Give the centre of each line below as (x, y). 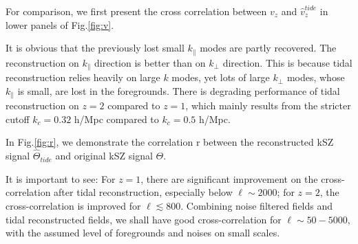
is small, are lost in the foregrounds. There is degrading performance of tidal (179, 90)
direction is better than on (150, 62)
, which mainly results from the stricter (268, 106)
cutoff (18, 119)
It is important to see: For (61, 178)
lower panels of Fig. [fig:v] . (60, 24)
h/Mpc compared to (116, 119)
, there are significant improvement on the (229, 178)
